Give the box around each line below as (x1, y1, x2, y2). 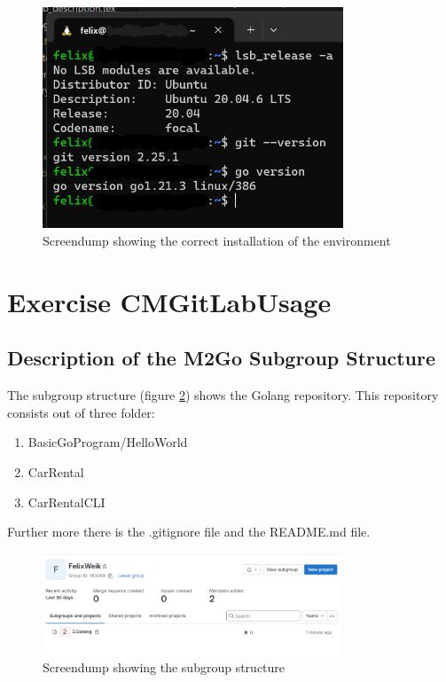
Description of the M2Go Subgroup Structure (7, 344, 436, 372)
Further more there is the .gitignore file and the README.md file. (7, 522, 371, 541)
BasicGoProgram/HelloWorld (27, 433, 188, 451)
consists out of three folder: (7, 403, 155, 421)
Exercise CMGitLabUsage (7, 283, 332, 319)
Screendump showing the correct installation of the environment (43, 231, 391, 250)
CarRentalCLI (27, 492, 106, 511)
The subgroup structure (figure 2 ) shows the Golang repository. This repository (7, 386, 439, 404)
